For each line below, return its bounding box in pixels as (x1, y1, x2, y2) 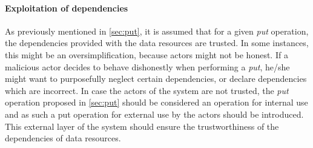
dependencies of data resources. (5, 132, 121, 144)
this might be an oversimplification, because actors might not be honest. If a (5, 48, 288, 61)
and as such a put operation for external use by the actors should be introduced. (5, 107, 304, 120)
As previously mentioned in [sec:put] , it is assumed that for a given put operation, (5, 24, 309, 37)
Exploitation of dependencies (5, 1, 128, 14)
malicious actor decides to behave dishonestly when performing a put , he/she (5, 60, 290, 73)
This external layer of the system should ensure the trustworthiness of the (5, 119, 279, 132)
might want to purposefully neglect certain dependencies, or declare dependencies (5, 72, 307, 85)
